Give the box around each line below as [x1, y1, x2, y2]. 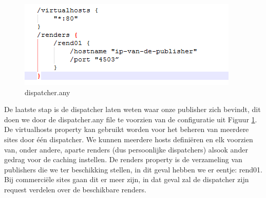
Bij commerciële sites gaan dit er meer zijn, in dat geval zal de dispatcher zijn [4, 174, 249, 185]
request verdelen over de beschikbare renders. [4, 184, 146, 194]
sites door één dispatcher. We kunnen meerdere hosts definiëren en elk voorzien [4, 134, 253, 144]
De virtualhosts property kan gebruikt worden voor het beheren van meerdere [4, 124, 249, 135]
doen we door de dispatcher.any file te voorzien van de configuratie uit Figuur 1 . [4, 114, 257, 124]
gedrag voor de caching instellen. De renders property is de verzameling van [4, 154, 242, 165]
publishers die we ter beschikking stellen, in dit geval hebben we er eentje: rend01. [4, 164, 262, 174]
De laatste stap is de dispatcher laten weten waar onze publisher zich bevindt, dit [4, 104, 261, 115]
